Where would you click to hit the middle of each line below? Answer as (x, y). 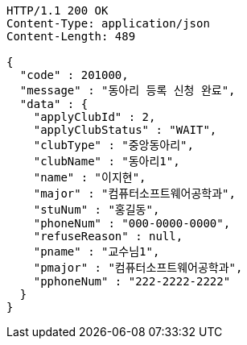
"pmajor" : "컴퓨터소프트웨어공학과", (138, 268)
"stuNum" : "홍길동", (97, 210)
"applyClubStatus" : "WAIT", (125, 130)
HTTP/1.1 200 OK (58, 10)
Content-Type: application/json (108, 23)
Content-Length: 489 (71, 36)
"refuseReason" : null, (108, 236)
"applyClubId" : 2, (95, 117)
